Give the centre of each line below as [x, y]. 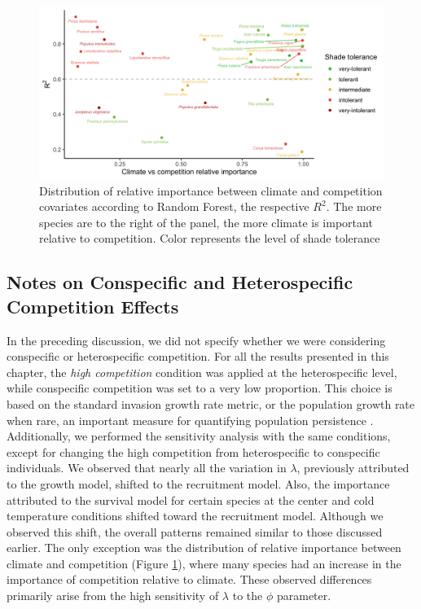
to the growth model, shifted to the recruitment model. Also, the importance [198, 483]
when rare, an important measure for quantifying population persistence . [190, 420]
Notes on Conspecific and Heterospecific [180, 282]
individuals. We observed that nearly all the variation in [147, 468]
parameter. [304, 596]
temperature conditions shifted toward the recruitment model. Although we [195, 516]
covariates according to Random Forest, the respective [174, 206]
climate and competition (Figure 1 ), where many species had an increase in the [204, 563]
